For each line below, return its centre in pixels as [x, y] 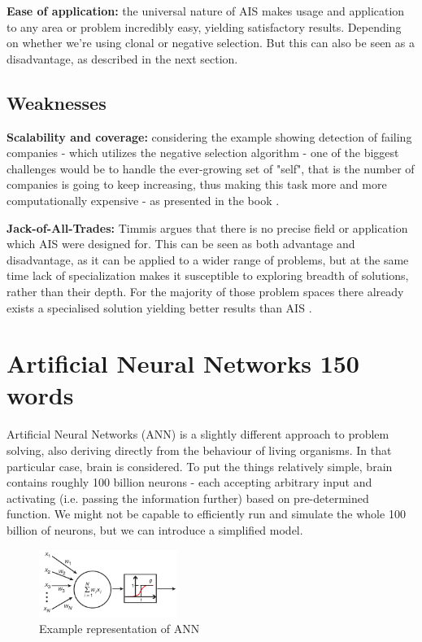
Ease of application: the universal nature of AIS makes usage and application [206, 11]
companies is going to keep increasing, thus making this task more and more [197, 184]
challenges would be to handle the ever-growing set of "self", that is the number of [211, 168]
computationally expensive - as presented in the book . [143, 200]
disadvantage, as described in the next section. [122, 58]
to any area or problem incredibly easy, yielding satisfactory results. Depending [204, 26]
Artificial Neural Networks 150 [183, 363]
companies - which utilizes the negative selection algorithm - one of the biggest [203, 153]
